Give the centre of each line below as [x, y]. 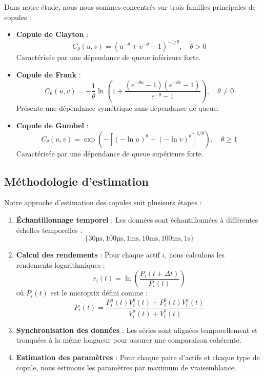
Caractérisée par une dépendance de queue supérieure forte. [110, 153]
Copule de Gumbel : [52, 125]
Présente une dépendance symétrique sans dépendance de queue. [117, 108]
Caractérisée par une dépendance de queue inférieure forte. [108, 57]
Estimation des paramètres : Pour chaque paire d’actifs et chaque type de [138, 357]
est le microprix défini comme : [99, 293]
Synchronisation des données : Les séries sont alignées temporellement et [137, 330]
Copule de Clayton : [52, 34]
